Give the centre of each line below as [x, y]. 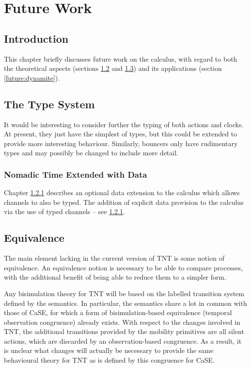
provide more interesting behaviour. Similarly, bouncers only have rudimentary [121, 143]
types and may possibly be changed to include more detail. [91, 153]
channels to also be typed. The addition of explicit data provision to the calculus [124, 202]
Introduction [36, 38]
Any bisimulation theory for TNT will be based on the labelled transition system [124, 293]
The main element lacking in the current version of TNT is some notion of [114, 258]
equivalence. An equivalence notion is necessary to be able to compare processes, [123, 267]
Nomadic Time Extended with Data [76, 174]
